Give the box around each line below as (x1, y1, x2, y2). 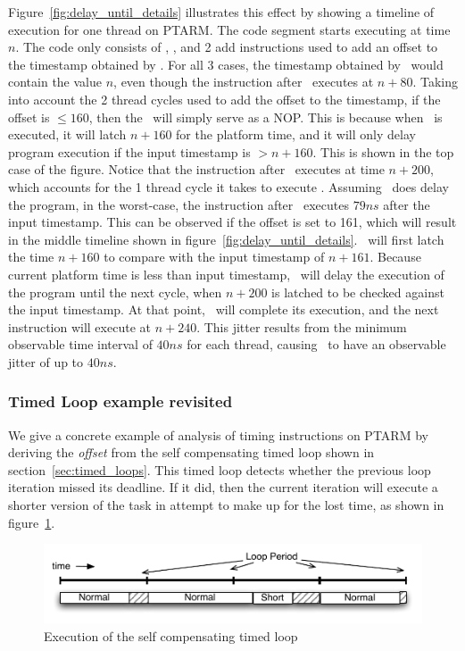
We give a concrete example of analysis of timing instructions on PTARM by (8, 425, 428, 444)
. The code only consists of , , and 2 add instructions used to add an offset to (15, 38, 438, 56)
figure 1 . (8, 513, 55, 531)
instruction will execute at (8, 317, 151, 336)
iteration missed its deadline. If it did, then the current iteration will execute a (8, 478, 438, 497)
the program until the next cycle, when (8, 282, 222, 301)
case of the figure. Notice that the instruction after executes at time (8, 160, 385, 179)
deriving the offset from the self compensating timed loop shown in (8, 443, 375, 462)
